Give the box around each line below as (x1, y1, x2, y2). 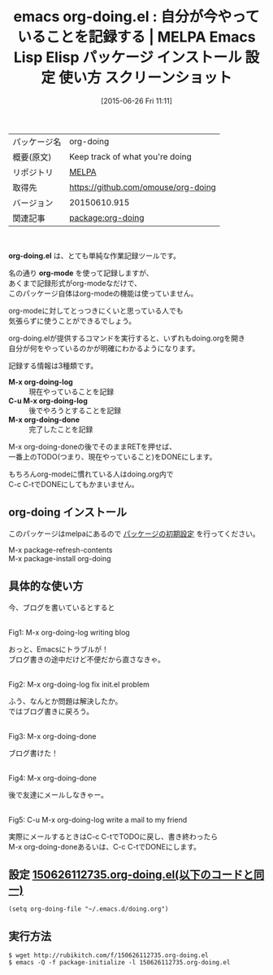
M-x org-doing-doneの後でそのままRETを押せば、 (8, 441, 177, 451)
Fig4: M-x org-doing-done (8, 773, 97, 783)
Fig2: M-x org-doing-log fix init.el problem (8, 679, 150, 689)
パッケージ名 (12, 136, 62, 147)
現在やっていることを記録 (28, 386, 115, 396)
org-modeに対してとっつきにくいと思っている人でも (8, 305, 184, 315)
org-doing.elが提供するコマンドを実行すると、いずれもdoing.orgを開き (8, 333, 245, 343)
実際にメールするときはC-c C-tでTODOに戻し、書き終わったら (8, 832, 218, 841)
